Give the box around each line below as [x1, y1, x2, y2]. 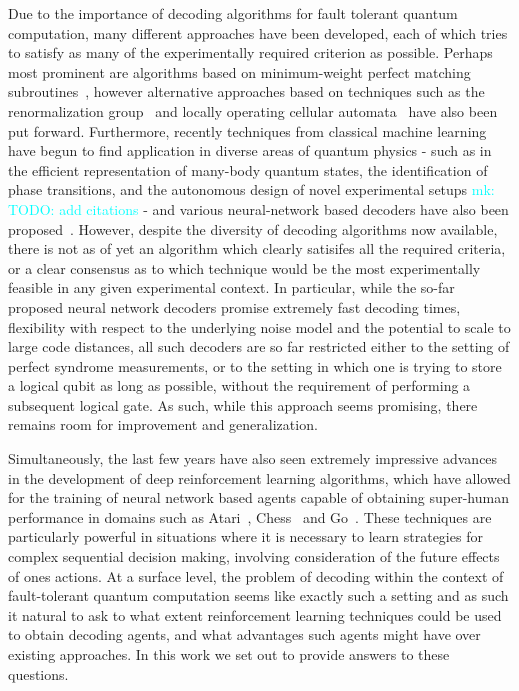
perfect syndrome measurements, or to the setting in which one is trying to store [8, 355, 502, 376]
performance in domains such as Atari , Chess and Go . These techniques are [8, 506, 492, 527]
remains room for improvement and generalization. [8, 414, 318, 435]
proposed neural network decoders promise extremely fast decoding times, [8, 296, 461, 317]
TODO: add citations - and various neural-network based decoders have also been [8, 198, 509, 219]
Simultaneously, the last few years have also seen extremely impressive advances [8, 448, 498, 469]
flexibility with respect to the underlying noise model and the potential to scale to [8, 316, 511, 337]
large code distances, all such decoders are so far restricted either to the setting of [8, 336, 510, 357]
